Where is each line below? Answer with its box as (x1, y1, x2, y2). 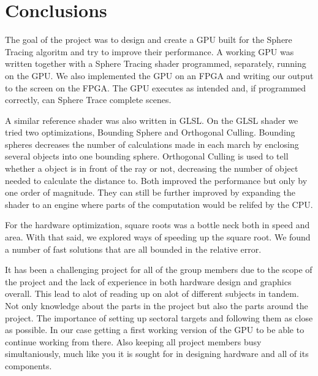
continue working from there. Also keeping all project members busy (5, 335, 262, 348)
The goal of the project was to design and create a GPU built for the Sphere (5, 33, 292, 46)
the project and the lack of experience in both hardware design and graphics (5, 275, 292, 288)
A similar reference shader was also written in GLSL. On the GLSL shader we (5, 113, 298, 126)
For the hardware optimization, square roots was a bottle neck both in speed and (5, 218, 310, 231)
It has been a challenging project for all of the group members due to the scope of (5, 263, 312, 276)
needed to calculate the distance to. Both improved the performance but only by (5, 174, 308, 186)
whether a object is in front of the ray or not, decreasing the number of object (5, 162, 298, 175)
